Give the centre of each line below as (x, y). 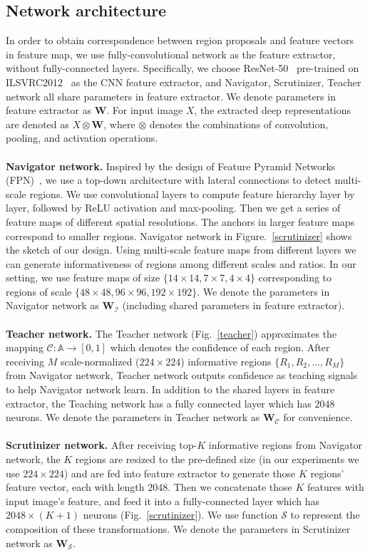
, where (119, 124)
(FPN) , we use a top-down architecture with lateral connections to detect (169, 180)
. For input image (145, 110)
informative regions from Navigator (286, 445)
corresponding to (295, 277)
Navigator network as (52, 305)
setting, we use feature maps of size (83, 277)
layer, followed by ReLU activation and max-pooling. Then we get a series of (173, 208)
